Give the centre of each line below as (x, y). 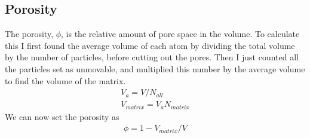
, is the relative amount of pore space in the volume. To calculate (180, 34)
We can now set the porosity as (62, 116)
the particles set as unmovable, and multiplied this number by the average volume (155, 68)
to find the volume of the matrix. (65, 80)
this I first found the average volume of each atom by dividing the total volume (150, 45)
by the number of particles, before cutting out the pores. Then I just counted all (152, 57)
